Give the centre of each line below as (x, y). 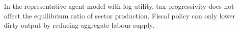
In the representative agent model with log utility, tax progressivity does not (119, 6)
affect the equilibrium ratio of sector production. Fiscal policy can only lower (120, 15)
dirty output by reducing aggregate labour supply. (79, 25)
